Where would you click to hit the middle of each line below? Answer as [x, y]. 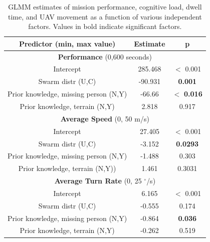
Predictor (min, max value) [67, 43]
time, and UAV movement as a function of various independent [105, 16]
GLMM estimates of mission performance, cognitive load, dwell [105, 6]
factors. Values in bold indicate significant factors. [105, 26]
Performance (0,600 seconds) [105, 56]
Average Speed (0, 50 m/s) [105, 118]
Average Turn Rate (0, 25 [98, 181]
